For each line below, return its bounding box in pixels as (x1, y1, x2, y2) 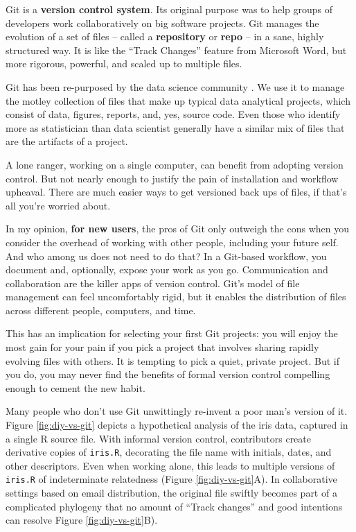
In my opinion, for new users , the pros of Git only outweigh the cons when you (6, 221, 349, 236)
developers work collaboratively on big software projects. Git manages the (6, 15, 319, 30)
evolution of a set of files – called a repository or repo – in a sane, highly (6, 29, 324, 44)
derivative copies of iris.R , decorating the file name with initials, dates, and (6, 445, 332, 459)
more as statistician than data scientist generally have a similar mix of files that (6, 120, 345, 135)
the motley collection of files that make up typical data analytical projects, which (6, 93, 350, 108)
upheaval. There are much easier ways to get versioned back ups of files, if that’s (6, 185, 347, 199)
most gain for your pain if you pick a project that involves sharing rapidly (6, 340, 319, 354)
